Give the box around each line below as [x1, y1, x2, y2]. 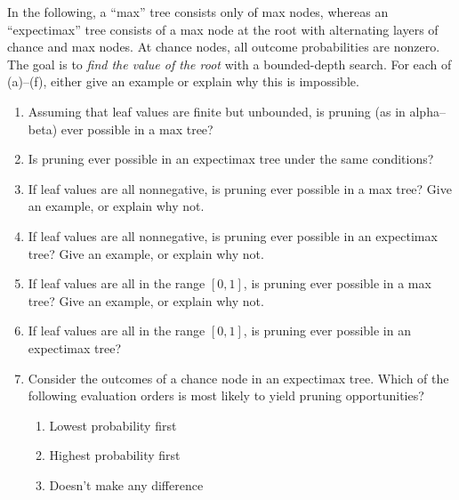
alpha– [409, 101, 446, 120]
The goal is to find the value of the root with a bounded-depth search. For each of [7, 54, 452, 73]
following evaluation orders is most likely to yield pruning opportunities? [28, 386, 424, 405]
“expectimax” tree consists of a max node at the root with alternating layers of [7, 20, 439, 38]
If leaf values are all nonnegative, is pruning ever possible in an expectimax [28, 226, 438, 245]
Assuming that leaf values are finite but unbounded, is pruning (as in [28, 101, 406, 120]
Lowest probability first [49, 415, 177, 434]
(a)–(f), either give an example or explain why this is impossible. [7, 72, 359, 91]
